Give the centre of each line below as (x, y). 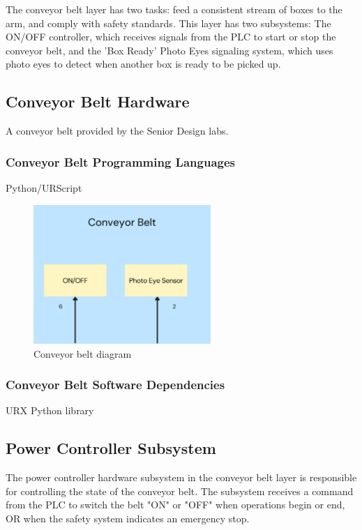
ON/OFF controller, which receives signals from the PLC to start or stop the (171, 37)
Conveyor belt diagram (83, 353)
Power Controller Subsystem (111, 448)
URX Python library (50, 410)
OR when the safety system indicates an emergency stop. (128, 518)
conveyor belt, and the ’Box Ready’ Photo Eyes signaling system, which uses (169, 50)
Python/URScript (44, 187)
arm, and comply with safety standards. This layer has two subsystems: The (168, 23)
